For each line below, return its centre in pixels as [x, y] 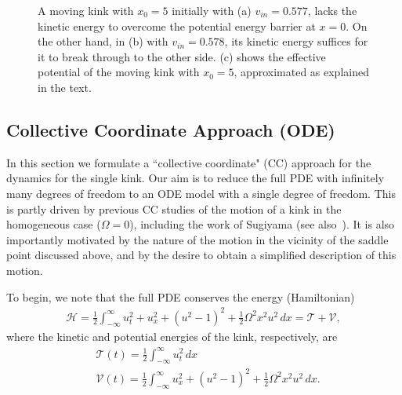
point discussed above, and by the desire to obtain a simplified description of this [201, 255]
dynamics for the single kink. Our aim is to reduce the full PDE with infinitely [196, 178]
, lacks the [332, 10]
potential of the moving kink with [119, 72]
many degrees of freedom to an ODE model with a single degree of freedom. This [201, 193]
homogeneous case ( [54, 224]
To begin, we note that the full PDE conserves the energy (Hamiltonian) [181, 296]
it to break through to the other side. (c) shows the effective [182, 56]
